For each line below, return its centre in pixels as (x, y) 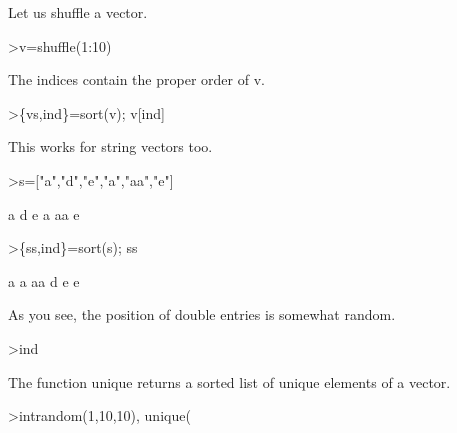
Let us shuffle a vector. (78, 12)
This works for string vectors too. (110, 146)
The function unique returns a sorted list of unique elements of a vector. (229, 381)
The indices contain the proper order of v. (136, 79)
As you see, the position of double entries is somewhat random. (202, 314)
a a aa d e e (44, 280)
